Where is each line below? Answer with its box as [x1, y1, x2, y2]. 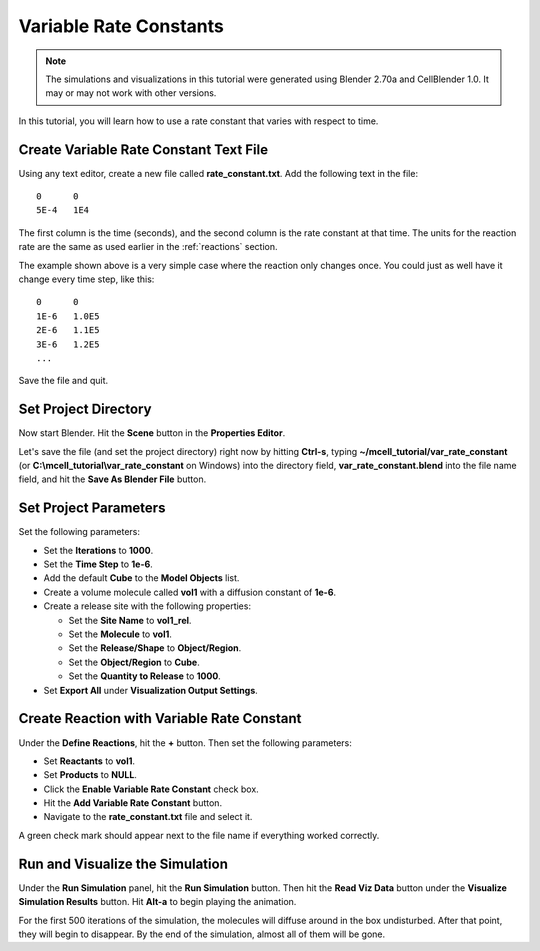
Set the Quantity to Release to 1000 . [68, 670, 222, 682]
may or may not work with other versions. [45, 87, 217, 99]
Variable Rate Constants [18, 15, 225, 37]
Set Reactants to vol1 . [43, 755, 135, 767]
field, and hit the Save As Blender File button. [18, 473, 207, 485]
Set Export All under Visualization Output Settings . [43, 684, 259, 696]
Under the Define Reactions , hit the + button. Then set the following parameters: [18, 736, 352, 749]
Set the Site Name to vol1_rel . [68, 614, 192, 626]
